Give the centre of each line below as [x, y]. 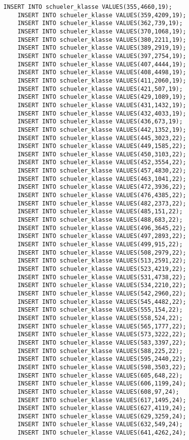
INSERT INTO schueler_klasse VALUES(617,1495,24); [102, 400]
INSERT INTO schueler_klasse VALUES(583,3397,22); [102, 342]
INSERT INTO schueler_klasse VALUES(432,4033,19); [102, 113]
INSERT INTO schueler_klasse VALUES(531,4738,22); [102, 277]
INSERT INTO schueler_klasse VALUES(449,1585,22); [102, 146]
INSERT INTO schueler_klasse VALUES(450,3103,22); [102, 154]
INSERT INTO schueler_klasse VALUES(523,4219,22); [102, 269]
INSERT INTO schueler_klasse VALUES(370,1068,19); [102, 31]
